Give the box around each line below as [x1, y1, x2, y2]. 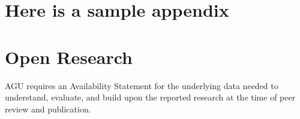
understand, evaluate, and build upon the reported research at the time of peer [5, 91, 296, 103]
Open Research [5, 44, 133, 69]
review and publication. [5, 102, 91, 115]
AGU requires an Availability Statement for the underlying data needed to [5, 79, 278, 91]
